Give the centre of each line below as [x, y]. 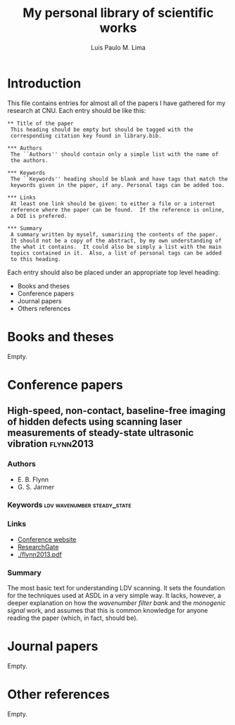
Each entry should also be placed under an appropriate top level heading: [114, 272]
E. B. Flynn [33, 479]
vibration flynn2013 [51, 444]
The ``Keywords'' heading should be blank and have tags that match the [119, 179]
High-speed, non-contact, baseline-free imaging [117, 411]
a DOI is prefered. [39, 216]
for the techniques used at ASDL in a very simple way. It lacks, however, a [114, 596]
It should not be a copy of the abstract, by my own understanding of [116, 240]
